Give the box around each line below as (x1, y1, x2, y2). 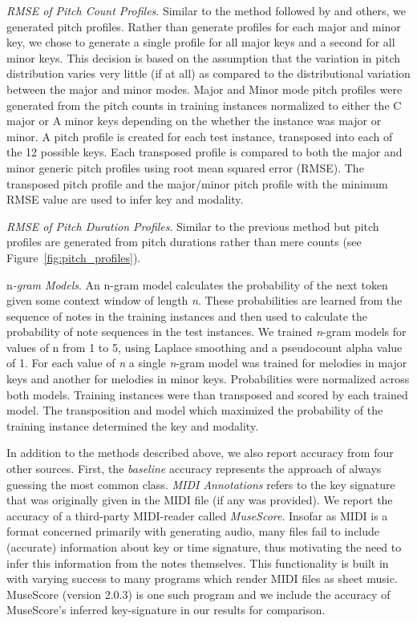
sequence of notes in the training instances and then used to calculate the (6, 307, 367, 324)
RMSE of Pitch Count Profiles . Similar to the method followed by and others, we (6, 2, 406, 18)
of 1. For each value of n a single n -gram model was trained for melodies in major (6, 354, 407, 371)
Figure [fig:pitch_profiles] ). (6, 249, 141, 265)
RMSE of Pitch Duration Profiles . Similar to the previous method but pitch (6, 217, 379, 234)
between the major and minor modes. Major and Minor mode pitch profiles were (6, 80, 403, 97)
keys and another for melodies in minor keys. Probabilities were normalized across (6, 370, 410, 387)
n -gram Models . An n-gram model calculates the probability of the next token (6, 276, 388, 293)
